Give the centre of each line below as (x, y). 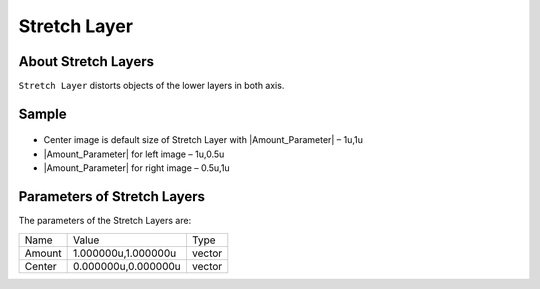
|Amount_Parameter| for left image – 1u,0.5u (134, 154)
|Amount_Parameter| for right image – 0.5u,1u (136, 168)
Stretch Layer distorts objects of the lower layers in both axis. (151, 86)
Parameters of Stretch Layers (111, 196)
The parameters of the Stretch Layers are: (105, 221)
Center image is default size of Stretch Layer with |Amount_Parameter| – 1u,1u (203, 140)
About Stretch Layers (86, 61)
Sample (42, 113)
